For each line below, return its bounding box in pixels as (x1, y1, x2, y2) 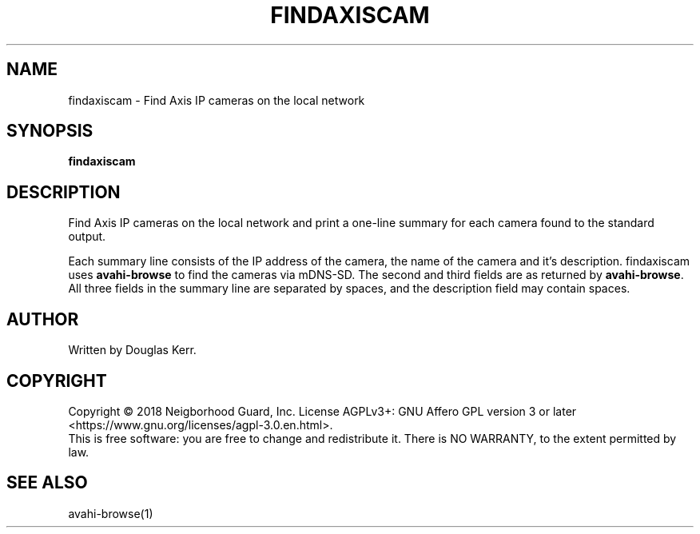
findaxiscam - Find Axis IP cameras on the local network (68, 93, 365, 107)
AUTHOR (6, 309, 79, 329)
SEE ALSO (6, 472, 88, 493)
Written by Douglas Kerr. (68, 343, 197, 357)
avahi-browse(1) (68, 506, 153, 520)
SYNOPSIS (6, 121, 93, 141)
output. (68, 229, 106, 244)
